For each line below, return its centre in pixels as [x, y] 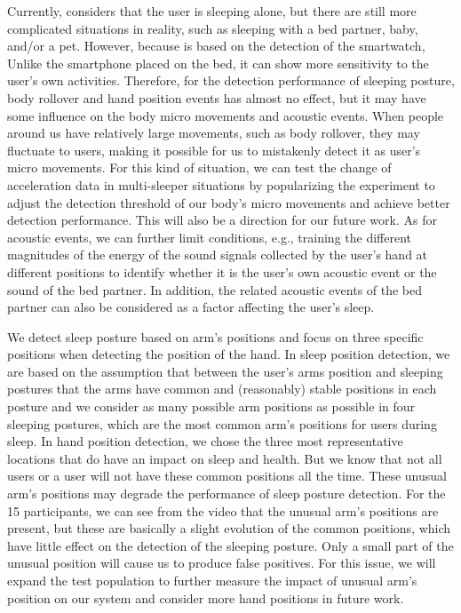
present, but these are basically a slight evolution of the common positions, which [229, 528]
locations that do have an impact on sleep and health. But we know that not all [225, 458]
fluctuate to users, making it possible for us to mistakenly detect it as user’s [214, 150]
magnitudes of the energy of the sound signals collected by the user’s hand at [218, 255]
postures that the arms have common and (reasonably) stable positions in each [222, 389]
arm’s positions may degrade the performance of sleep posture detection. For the [227, 494]
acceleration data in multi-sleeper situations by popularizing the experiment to [221, 184]
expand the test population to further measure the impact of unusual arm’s [212, 580]
